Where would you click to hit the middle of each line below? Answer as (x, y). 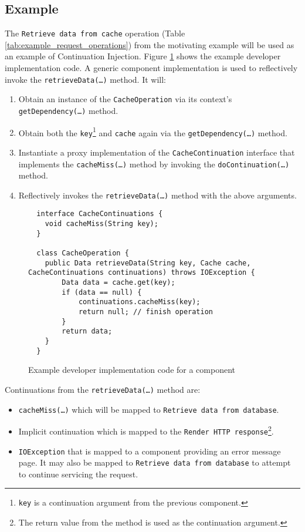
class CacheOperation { (83, 253)
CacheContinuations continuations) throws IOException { (142, 273)
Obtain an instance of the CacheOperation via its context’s (125, 99)
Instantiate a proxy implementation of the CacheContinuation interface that (157, 152)
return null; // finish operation (145, 312)
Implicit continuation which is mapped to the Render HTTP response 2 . (146, 430)
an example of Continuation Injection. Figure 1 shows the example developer (143, 56)
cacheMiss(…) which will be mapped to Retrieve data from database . (149, 409)
